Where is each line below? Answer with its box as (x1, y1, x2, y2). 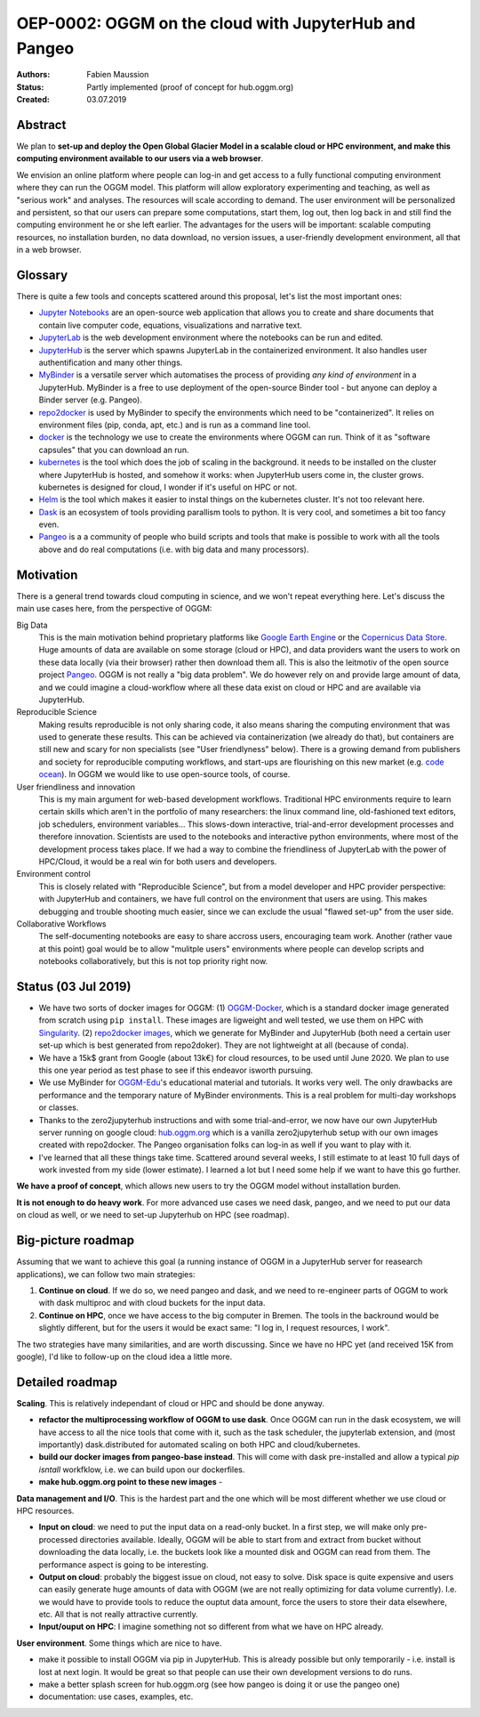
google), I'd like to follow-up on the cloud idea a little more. (16, 1351, 233, 1362)
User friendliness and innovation (16, 782, 136, 792)
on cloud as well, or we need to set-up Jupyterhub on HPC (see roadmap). (16, 1210, 290, 1220)
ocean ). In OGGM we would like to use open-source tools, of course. (38, 769, 291, 780)
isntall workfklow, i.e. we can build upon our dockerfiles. (38, 1464, 245, 1475)
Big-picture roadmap (16, 1233, 135, 1248)
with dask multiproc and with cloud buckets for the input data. (38, 1298, 266, 1308)
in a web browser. (16, 245, 82, 255)
